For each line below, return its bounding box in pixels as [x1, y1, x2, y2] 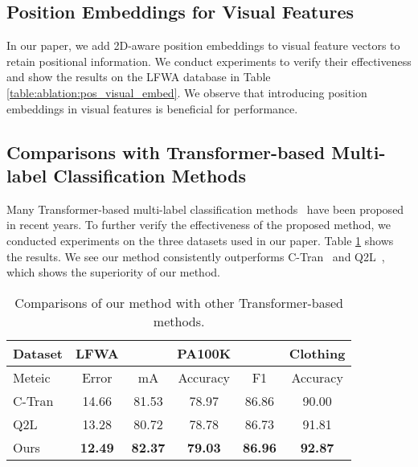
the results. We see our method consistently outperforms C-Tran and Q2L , [6, 248, 385, 264]
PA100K [177, 343, 232, 363]
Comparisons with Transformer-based [6, 139, 326, 164]
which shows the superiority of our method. [6, 264, 220, 281]
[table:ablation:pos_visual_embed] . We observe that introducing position [6, 84, 367, 100]
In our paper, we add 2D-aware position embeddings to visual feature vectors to [6, 37, 400, 54]
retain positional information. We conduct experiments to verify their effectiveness [6, 52, 412, 69]
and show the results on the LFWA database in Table [6, 68, 271, 85]
